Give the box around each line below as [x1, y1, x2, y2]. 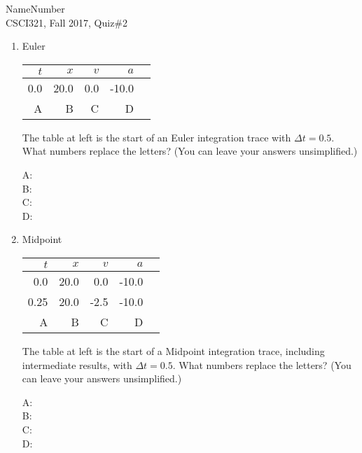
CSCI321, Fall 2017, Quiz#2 [6, 15, 128, 29]
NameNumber [6, 1, 65, 15]
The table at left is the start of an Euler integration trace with [22, 130, 291, 144]
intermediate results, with [22, 357, 132, 372]
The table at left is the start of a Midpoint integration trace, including [22, 343, 325, 358]
